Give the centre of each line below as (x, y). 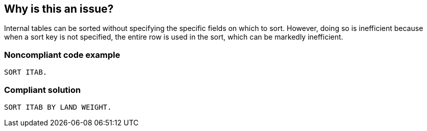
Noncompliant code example (62, 55)
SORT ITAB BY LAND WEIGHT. (58, 107)
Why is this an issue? (59, 9)
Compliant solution (43, 90)
